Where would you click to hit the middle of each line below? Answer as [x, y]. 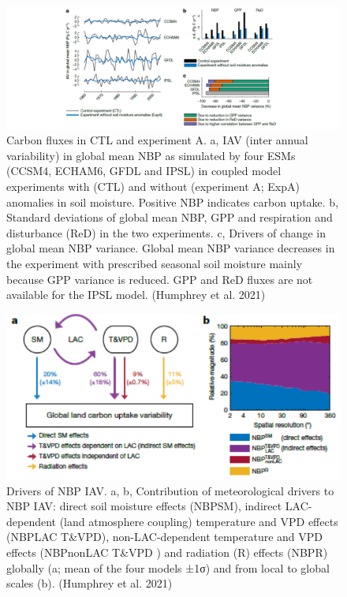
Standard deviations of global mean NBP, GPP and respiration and [170, 217]
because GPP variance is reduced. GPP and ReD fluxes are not [160, 279]
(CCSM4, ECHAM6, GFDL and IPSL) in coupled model [144, 171]
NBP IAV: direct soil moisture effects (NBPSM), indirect [144, 506]
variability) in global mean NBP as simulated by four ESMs [151, 155]
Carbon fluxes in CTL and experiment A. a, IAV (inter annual [157, 140]
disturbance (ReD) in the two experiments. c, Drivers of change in [166, 232]
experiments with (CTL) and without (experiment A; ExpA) [153, 187]
